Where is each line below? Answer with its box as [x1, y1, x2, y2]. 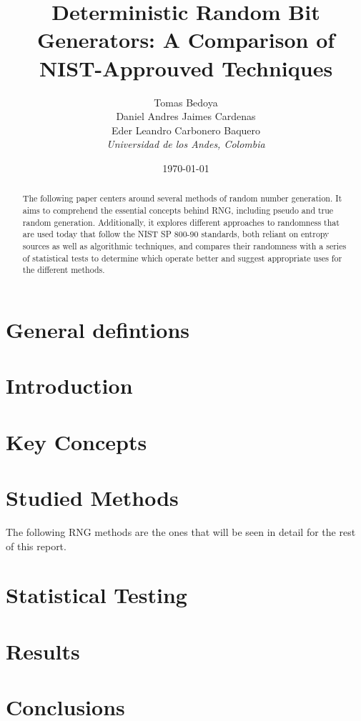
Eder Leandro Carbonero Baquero [111, 122, 261, 137]
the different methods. [22, 264, 105, 276]
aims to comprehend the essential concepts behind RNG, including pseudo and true [22, 204, 334, 216]
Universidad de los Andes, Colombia [107, 136, 265, 151]
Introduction [6, 371, 133, 400]
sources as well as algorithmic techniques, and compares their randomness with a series [22, 239, 347, 252]
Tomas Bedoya [154, 94, 218, 109]
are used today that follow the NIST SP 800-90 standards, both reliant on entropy [22, 228, 330, 240]
